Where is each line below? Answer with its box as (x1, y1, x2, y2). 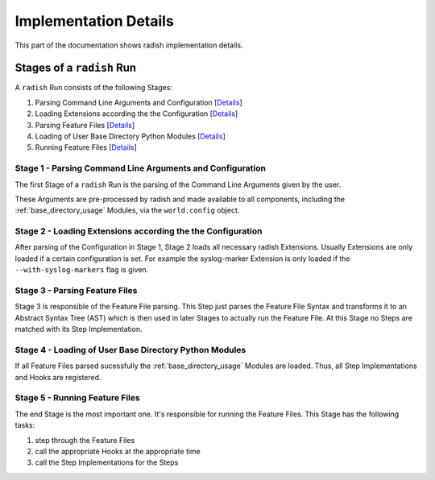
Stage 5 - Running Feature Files (14, 392, 140, 403)
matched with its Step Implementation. (14, 325, 143, 334)
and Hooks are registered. (14, 372, 101, 382)
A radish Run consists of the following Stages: (14, 83, 173, 93)
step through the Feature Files (35, 435, 135, 445)
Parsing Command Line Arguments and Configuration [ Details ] (35, 97, 242, 107)
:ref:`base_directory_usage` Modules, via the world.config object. (14, 205, 240, 215)
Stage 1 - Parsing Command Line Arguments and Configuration (14, 163, 266, 174)
